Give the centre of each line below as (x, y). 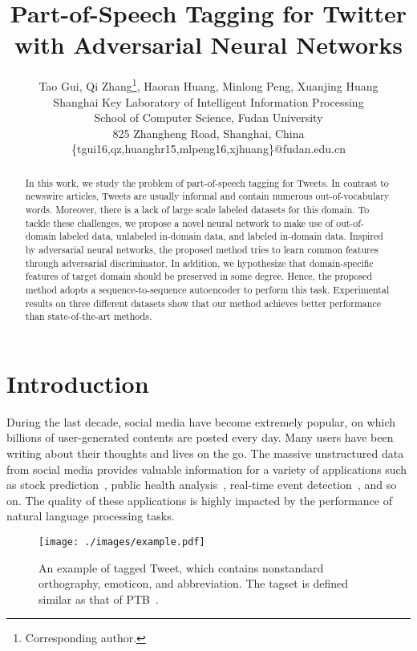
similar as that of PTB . (99, 598)
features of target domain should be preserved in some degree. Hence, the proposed (198, 276)
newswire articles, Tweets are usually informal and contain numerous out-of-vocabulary (207, 196)
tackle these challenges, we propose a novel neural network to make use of (179, 222)
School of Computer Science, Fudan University (208, 117)
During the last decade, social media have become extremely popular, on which (201, 421)
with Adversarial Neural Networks (208, 44)
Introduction (78, 383)
